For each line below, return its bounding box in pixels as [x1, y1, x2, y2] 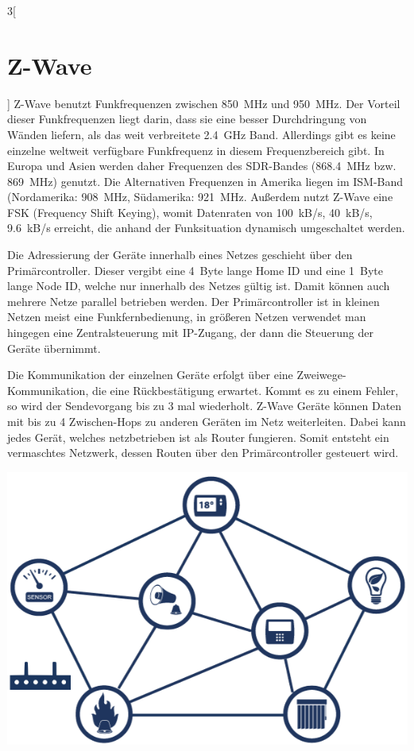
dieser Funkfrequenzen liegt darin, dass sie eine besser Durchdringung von [7, 110, 367, 127]
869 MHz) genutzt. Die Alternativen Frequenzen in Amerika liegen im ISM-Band [7, 172, 404, 189]
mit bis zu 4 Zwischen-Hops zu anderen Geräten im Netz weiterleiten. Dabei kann [7, 413, 406, 429]
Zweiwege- [296, 366, 346, 383]
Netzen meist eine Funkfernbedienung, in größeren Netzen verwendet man [7, 308, 366, 325]
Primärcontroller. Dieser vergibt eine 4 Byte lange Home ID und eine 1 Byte [7, 261, 383, 278]
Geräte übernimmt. [7, 339, 101, 356]
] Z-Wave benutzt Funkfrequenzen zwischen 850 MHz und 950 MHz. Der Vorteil [7, 95, 400, 111]
